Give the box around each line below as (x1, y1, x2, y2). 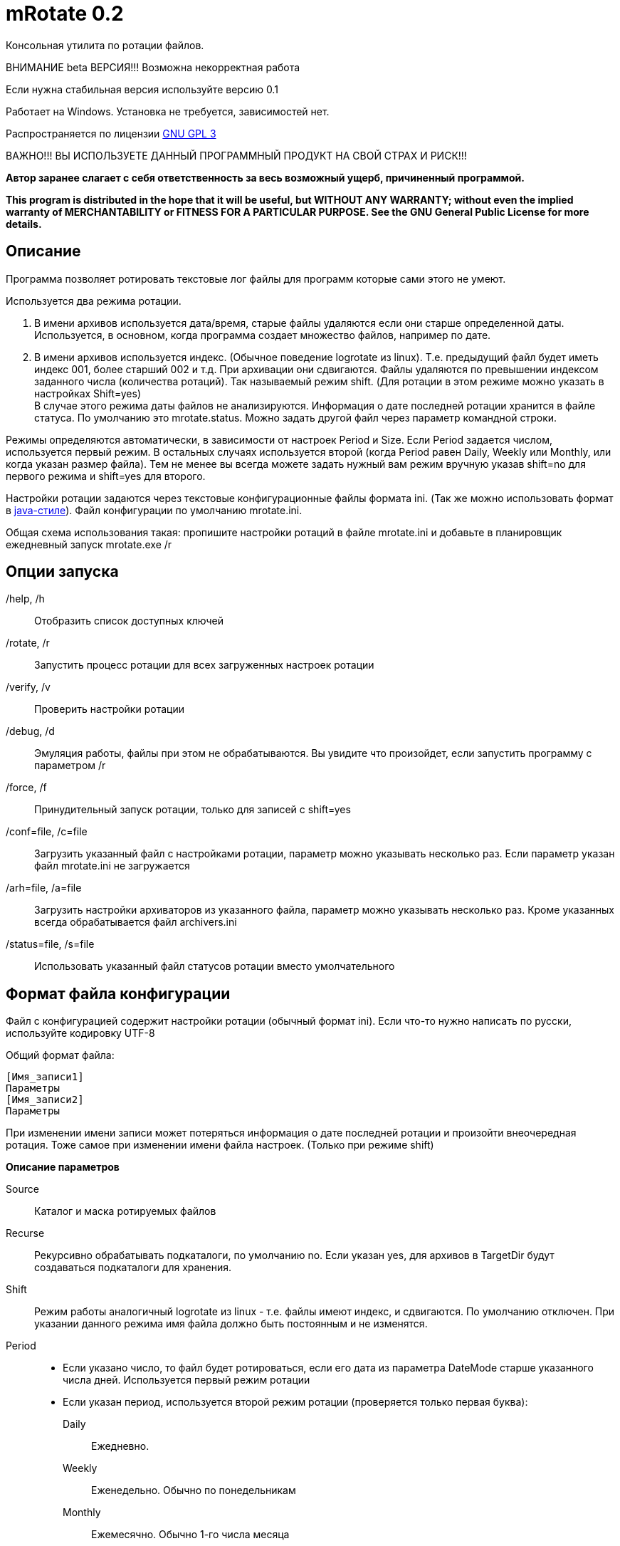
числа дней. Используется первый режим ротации (63, 1374, 310, 1386)
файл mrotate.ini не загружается (34, 860, 190, 872)
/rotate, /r (6, 637, 50, 649)
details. (6, 217, 42, 230)
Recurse (6, 1227, 45, 1240)
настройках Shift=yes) (34, 387, 142, 399)
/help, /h (6, 592, 45, 605)
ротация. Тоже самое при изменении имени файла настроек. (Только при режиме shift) (6, 1139, 434, 1151)
